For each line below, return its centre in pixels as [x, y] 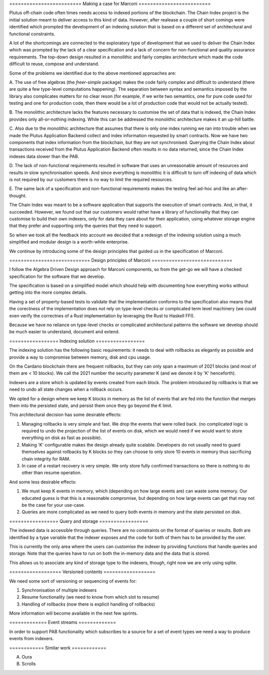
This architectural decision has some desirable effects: [65, 415]
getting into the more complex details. [48, 292]
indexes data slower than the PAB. [44, 156]
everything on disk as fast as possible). [62, 438]
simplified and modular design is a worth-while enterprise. [69, 242]
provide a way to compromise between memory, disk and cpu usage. [80, 357]
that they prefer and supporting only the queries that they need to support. [86, 226]
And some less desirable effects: [43, 482]
